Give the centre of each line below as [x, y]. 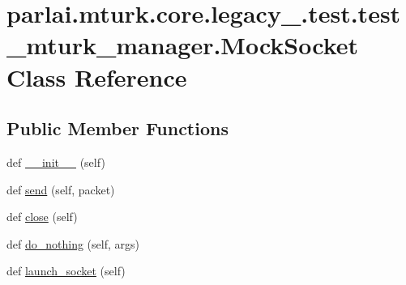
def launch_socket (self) [66, 271]
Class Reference [97, 77]
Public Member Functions [118, 128]
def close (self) [42, 217]
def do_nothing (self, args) [73, 243]
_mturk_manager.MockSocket [183, 45]
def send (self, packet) [61, 189]
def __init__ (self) [56, 162]
